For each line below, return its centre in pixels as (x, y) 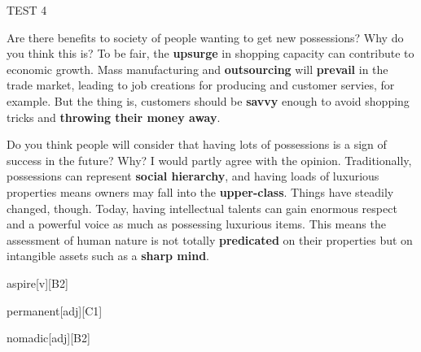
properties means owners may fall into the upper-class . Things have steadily (200, 191)
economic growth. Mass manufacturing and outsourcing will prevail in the (197, 69)
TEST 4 (27, 10)
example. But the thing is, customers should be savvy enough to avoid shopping (208, 100)
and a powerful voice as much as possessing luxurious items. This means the (196, 224)
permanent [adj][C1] (55, 310)
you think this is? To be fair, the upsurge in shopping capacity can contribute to (210, 53)
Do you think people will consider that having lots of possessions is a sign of (197, 144)
